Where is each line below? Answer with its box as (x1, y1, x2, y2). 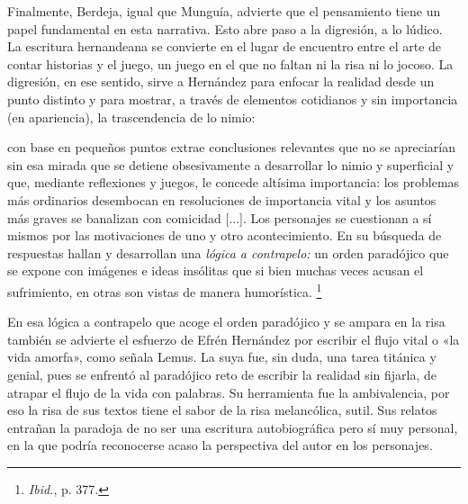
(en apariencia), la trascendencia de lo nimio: (7, 107, 256, 126)
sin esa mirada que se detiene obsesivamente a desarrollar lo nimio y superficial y (7, 155, 454, 174)
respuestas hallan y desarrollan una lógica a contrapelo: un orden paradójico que (7, 243, 449, 262)
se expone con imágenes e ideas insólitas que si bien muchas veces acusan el (7, 261, 424, 280)
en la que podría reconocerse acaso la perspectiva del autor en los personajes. (7, 436, 433, 454)
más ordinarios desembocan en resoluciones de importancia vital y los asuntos (7, 190, 436, 209)
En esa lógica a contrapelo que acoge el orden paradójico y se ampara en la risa (7, 312, 445, 331)
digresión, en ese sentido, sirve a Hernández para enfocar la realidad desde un (7, 72, 435, 91)
